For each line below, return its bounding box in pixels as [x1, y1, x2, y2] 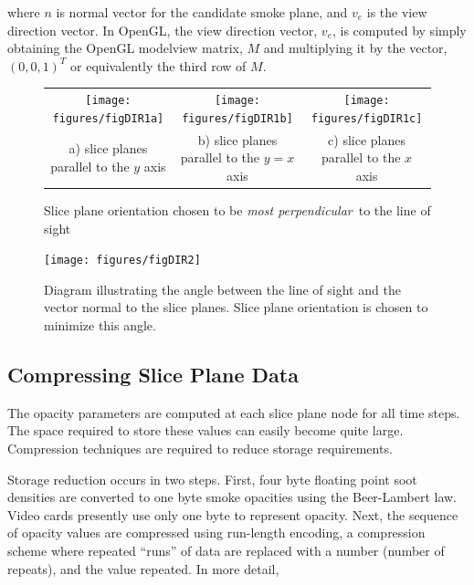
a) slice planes [68, 139, 148, 158]
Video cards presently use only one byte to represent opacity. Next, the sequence [7, 505, 458, 524]
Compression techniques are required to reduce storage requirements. [7, 438, 393, 457]
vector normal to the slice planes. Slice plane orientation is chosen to [44, 298, 428, 317]
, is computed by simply [332, 20, 467, 39]
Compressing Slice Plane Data [7, 360, 299, 388]
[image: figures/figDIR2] [44, 254, 201, 267]
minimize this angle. [44, 316, 156, 334]
